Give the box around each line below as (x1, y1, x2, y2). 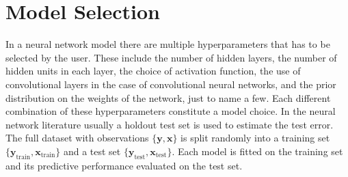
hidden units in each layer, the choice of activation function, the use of (5, 64, 301, 78)
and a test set (63, 144, 121, 158)
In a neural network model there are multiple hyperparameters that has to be (5, 37, 330, 51)
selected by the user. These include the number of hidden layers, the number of (5, 50, 337, 64)
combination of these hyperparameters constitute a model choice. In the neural (5, 104, 336, 118)
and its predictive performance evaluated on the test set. (5, 158, 243, 172)
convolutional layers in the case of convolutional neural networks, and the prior (5, 77, 336, 91)
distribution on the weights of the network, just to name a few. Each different (5, 90, 331, 105)
